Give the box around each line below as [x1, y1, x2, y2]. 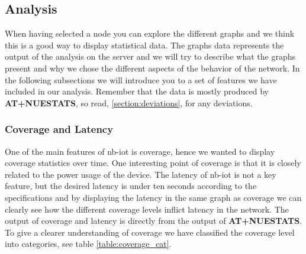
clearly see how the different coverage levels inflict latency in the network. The [5, 203, 289, 215]
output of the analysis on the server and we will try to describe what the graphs [5, 50, 295, 63]
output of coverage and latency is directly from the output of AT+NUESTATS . [5, 214, 302, 227]
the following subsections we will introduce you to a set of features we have [5, 73, 277, 86]
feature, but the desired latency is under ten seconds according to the [5, 180, 257, 192]
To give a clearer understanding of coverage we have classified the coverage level [5, 226, 295, 238]
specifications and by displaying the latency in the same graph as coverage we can [5, 191, 302, 203]
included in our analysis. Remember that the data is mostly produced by [5, 85, 269, 97]
